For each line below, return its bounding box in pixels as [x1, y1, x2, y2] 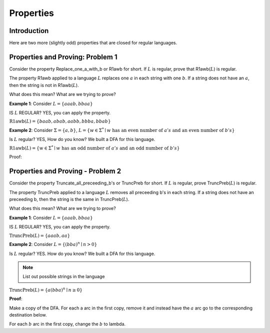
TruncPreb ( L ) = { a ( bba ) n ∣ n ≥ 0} [9, 286, 82, 292]
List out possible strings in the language [22, 273, 105, 279]
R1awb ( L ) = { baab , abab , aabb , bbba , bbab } [9, 118, 111, 124]
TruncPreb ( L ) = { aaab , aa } [9, 232, 70, 238]
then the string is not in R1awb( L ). [9, 82, 79, 88]
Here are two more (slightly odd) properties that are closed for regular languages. [9, 40, 177, 46]
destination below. [9, 312, 47, 318]
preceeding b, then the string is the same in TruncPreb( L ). [9, 196, 129, 202]
